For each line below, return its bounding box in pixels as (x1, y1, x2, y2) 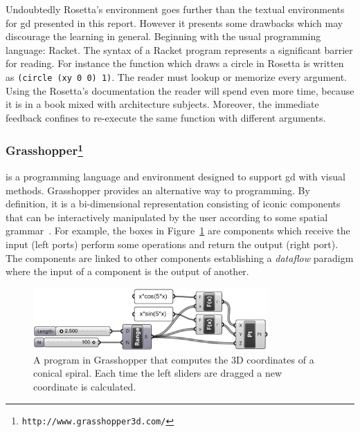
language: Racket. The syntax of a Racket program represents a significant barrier (6, 42, 353, 57)
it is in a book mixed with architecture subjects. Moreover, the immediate (6, 97, 319, 111)
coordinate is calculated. (33, 379, 136, 394)
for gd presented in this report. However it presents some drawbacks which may (6, 15, 343, 30)
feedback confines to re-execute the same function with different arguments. (6, 110, 326, 124)
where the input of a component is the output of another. (6, 264, 249, 279)
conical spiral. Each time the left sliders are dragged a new (33, 366, 282, 380)
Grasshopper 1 (6, 140, 84, 159)
